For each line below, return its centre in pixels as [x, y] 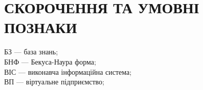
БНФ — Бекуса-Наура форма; [50, 61]
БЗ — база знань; [31, 52]
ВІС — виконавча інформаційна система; [68, 71]
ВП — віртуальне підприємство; [54, 82]
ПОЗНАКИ [41, 27]
